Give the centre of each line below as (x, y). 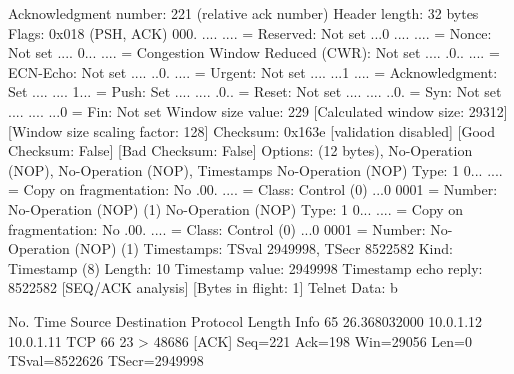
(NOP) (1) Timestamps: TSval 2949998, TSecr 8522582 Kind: (263, 248)
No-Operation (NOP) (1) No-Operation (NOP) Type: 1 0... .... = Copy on (236, 208)
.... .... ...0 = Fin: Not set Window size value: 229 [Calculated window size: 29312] (258, 110)
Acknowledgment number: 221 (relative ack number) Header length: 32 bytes (243, 13)
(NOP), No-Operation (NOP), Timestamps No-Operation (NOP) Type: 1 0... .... (255, 169)
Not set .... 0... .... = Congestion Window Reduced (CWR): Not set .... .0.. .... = (254, 52)
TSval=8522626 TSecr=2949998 (106, 360)
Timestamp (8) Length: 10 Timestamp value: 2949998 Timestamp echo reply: (245, 267)
